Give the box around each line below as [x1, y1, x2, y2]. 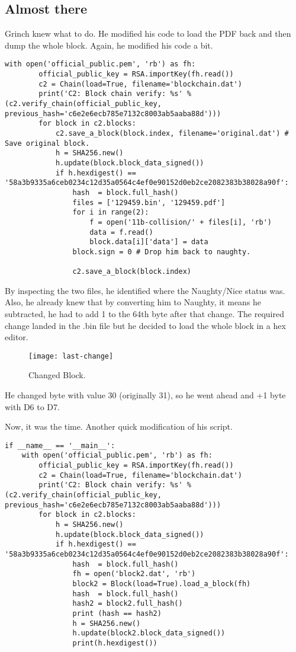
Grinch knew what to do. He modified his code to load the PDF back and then [5, 27, 291, 40]
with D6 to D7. [5, 400, 60, 413]
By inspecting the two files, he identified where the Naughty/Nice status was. [5, 284, 285, 296]
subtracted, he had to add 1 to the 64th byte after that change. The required [5, 308, 284, 320]
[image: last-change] [28, 351, 114, 360]
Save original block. [5, 139, 90, 148]
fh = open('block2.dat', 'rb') [72, 570, 196, 579]
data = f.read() [89, 228, 153, 236]
